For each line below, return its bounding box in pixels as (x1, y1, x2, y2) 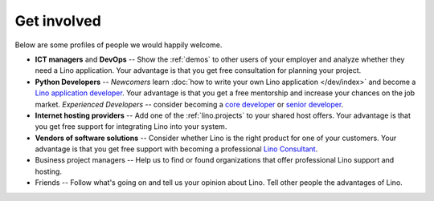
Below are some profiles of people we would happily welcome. (14, 40, 223, 50)
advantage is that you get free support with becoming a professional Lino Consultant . (35, 144, 318, 154)
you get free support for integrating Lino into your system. (35, 122, 227, 131)
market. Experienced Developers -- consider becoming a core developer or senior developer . (35, 99, 344, 109)
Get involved (14, 12, 102, 30)
